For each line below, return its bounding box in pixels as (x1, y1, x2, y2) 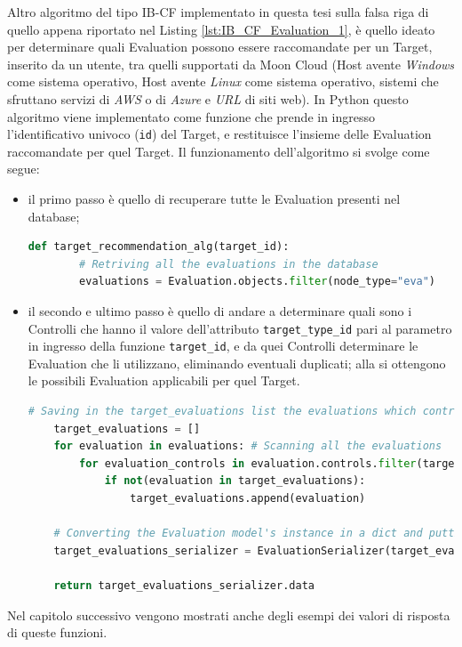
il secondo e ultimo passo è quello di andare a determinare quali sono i (28, 301, 412, 319)
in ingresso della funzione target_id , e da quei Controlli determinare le (28, 336, 418, 355)
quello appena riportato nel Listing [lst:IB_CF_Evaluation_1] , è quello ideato (7, 20, 435, 38)
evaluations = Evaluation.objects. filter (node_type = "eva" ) (79, 275, 436, 288)
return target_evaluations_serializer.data (53, 579, 315, 592)
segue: (7, 159, 40, 178)
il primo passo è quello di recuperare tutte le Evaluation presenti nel (28, 190, 401, 207)
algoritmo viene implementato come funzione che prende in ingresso (7, 107, 376, 125)
